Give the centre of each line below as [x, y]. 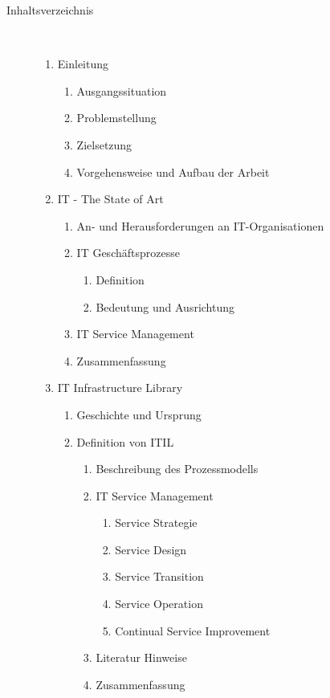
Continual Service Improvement [193, 630]
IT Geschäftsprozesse [128, 253]
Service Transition [159, 576]
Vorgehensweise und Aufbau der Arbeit [173, 171]
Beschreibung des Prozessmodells [177, 469]
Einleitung [83, 64]
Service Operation [159, 604]
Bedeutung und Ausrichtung [165, 306]
